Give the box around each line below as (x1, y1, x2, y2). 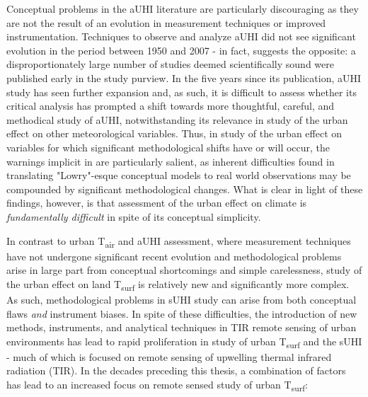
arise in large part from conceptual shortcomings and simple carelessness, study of (6, 263, 362, 277)
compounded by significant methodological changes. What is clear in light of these (6, 181, 363, 196)
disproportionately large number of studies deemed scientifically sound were (6, 57, 334, 71)
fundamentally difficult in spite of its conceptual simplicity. (6, 209, 261, 224)
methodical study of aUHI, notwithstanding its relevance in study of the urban (6, 112, 348, 127)
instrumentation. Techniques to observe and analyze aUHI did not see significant (6, 29, 356, 44)
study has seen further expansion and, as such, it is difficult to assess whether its (6, 84, 357, 99)
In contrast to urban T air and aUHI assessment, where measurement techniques (6, 233, 351, 250)
